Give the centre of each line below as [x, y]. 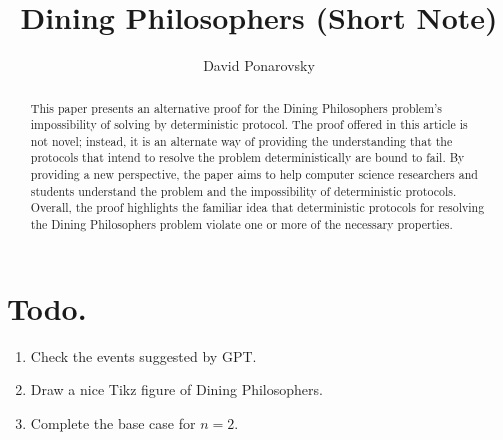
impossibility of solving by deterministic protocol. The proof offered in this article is [249, 124]
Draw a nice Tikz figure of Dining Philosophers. [176, 389]
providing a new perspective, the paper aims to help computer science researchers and [254, 174]
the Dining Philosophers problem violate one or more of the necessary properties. [241, 224]
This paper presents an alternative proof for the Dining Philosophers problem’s [236, 107]
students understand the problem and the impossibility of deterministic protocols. [243, 190]
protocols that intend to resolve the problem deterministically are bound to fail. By [247, 157]
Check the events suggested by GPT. [143, 355]
